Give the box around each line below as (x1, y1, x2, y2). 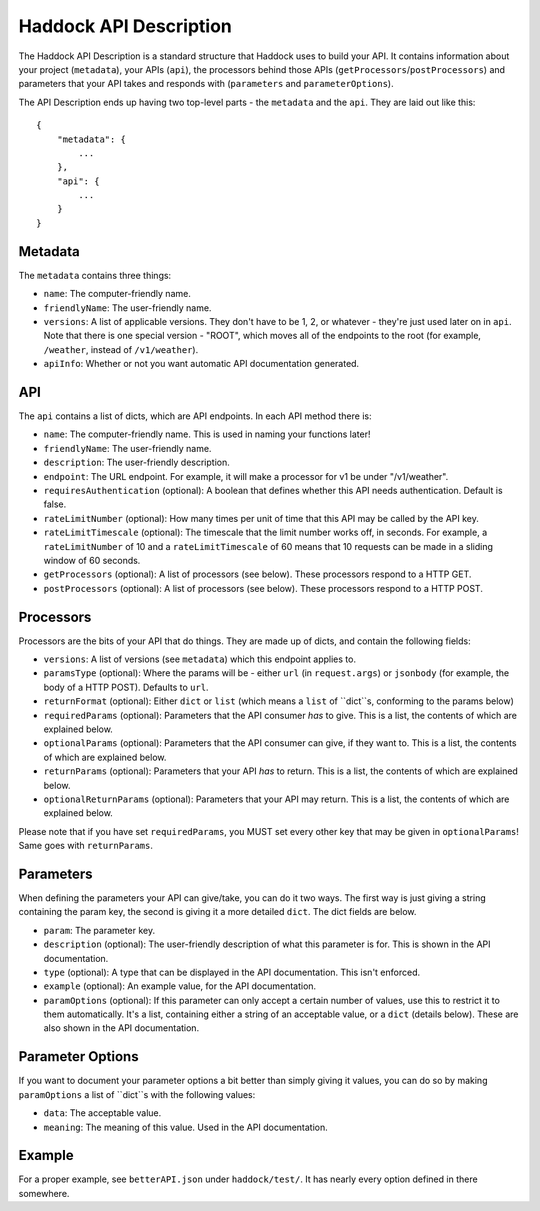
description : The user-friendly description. (43, 456, 230, 469)
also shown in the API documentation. (43, 1022, 200, 1034)
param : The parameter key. (43, 924, 156, 936)
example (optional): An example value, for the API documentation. (43, 980, 317, 992)
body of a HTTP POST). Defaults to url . (43, 681, 209, 693)
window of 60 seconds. (43, 554, 141, 566)
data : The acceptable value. (43, 1107, 162, 1119)
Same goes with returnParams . (18, 840, 154, 852)
